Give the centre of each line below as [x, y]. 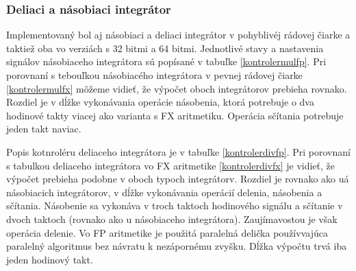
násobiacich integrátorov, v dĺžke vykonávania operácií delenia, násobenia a [164, 192]
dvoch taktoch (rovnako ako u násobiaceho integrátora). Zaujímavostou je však [172, 219]
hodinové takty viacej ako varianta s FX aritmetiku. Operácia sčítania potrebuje [175, 115]
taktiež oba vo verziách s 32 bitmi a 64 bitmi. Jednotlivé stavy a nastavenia [165, 48]
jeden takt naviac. [44, 129]
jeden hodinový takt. [50, 259]
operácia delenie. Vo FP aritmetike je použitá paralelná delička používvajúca [167, 232]
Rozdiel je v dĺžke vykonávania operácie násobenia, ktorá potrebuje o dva [160, 102]
